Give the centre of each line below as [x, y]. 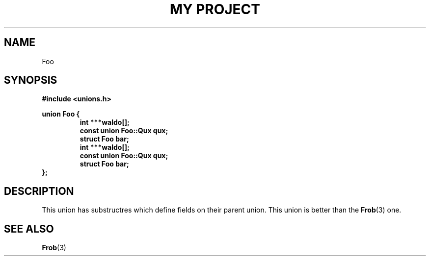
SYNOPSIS [31, 80]
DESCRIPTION [39, 191]
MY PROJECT [215, 9]
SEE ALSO [29, 229]
